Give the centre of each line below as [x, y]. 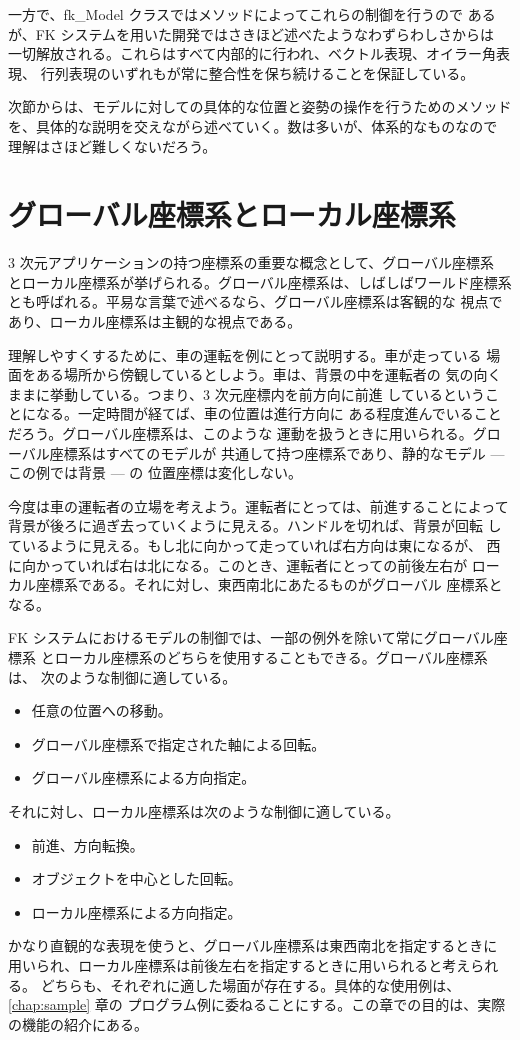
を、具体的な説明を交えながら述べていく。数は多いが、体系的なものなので [253, 125]
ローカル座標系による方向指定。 [136, 911]
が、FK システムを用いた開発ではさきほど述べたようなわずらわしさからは [251, 33]
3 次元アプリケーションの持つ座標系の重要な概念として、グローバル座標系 [251, 262]
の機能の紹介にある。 [78, 1023]
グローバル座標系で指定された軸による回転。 [178, 743]
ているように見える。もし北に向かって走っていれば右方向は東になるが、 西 [254, 545]
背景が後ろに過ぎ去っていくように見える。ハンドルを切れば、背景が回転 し [255, 525]
